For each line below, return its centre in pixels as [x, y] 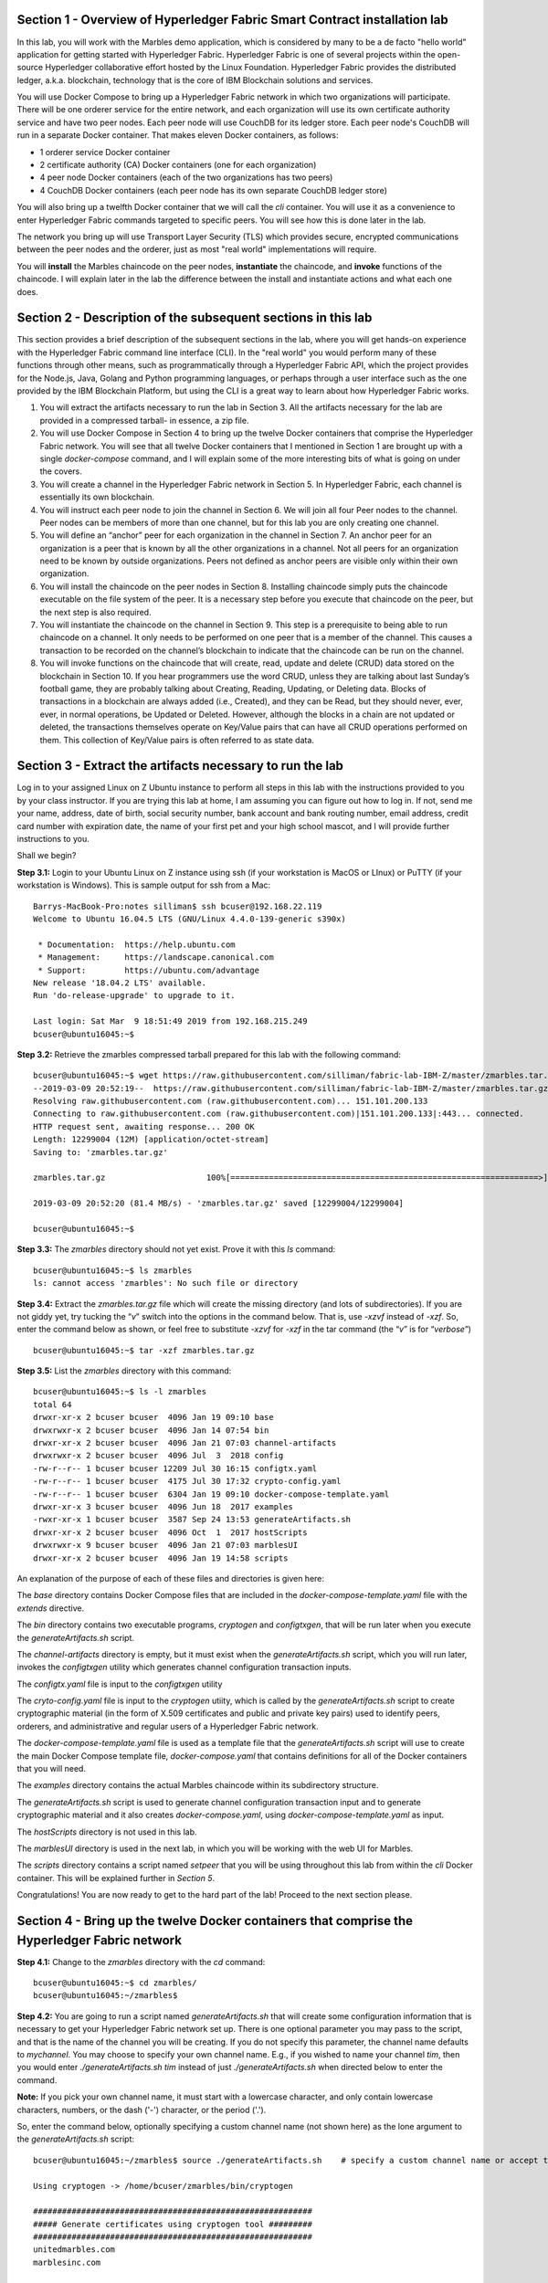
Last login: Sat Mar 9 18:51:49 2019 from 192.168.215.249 [170, 1021]
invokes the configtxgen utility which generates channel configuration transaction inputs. [184, 1668]
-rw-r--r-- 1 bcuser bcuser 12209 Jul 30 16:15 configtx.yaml [175, 1468]
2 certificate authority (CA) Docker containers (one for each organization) [178, 165]
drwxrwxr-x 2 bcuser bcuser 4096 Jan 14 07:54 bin [151, 1430]
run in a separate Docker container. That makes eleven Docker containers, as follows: [178, 135]
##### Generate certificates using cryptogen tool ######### [173, 2224]
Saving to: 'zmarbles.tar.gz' [101, 1152]
